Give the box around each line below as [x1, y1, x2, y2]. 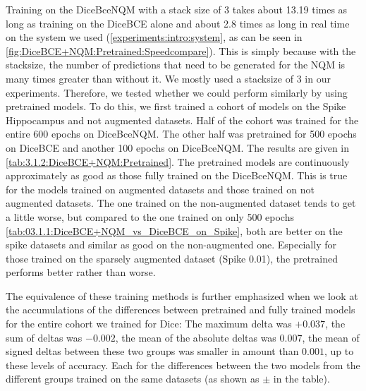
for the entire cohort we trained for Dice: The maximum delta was [6, 316, 292, 331]
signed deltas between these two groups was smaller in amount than [6, 344, 299, 359]
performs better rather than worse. [6, 265, 156, 279]
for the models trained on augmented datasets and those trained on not [6, 181, 315, 196]
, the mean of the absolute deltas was [115, 330, 276, 344]
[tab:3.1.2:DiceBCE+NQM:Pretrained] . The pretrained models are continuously [6, 154, 350, 169]
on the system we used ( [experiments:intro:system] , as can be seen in [6, 30, 303, 44]
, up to [324, 344, 354, 359]
